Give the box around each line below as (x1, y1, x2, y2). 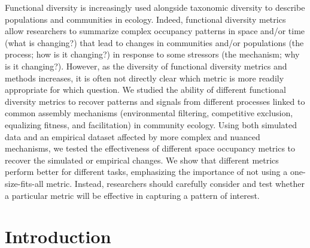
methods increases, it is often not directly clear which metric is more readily (5, 71, 284, 84)
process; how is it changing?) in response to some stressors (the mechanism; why (5, 48, 300, 61)
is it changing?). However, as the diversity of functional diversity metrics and (5, 59, 287, 72)
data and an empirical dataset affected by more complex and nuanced (5, 130, 260, 143)
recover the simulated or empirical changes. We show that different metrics (5, 153, 279, 166)
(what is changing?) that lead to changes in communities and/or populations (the (5, 36, 304, 49)
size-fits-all (5, 177, 44, 189)
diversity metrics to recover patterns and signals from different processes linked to (5, 95, 305, 107)
